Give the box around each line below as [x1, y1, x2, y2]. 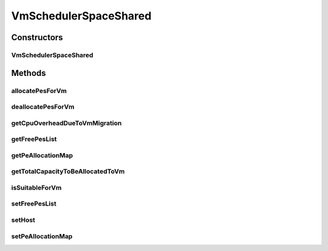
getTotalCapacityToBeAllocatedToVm [11, 167, 125, 176]
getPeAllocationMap [11, 151, 73, 159]
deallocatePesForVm [11, 103, 75, 111]
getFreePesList [11, 135, 57, 143]
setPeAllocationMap [11, 232, 73, 240]
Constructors [11, 32, 63, 43]
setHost [11, 216, 36, 224]
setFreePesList [11, 199, 57, 208]
